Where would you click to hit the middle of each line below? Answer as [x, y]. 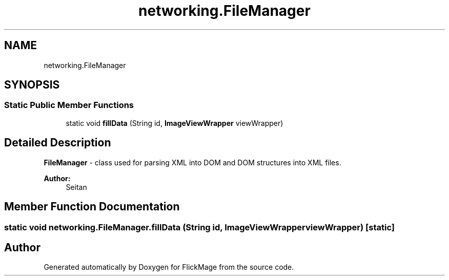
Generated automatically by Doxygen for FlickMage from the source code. [169, 267]
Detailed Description [58, 143]
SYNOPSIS [32, 85]
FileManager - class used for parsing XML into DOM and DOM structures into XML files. [192, 162]
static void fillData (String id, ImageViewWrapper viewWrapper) [175, 123]
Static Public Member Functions [69, 105]
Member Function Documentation [92, 207]
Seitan [76, 187]
